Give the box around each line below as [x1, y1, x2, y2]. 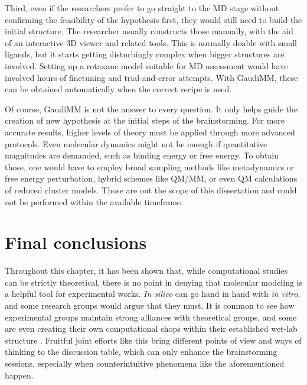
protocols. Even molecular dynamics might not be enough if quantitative [5, 137, 267, 150]
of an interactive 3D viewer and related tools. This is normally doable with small [5, 36, 297, 48]
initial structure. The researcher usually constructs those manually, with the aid [5, 25, 293, 37]
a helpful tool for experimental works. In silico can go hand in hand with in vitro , [5, 287, 301, 300]
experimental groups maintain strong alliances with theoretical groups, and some [5, 310, 297, 323]
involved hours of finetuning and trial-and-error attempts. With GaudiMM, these [5, 71, 298, 83]
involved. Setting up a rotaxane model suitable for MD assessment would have [5, 59, 288, 72]
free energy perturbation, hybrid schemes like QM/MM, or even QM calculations [5, 172, 298, 185]
